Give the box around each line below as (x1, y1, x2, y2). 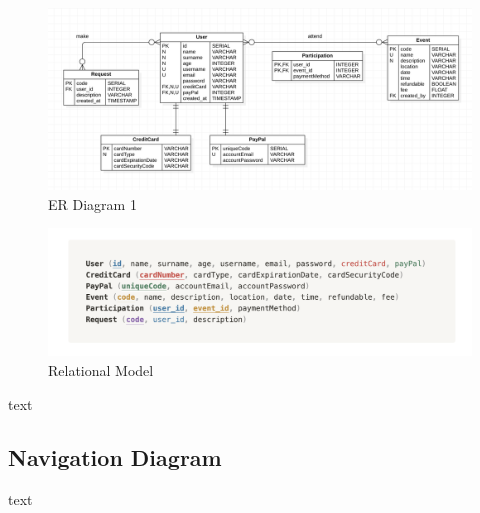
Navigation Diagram (8, 442, 222, 473)
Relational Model (48, 359, 154, 380)
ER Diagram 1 (48, 193, 137, 214)
